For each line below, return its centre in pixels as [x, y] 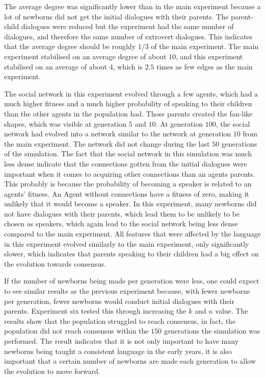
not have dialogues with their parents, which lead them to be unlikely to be [122, 213]
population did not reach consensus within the [76, 331]
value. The [232, 311]
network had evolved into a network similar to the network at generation [118, 134]
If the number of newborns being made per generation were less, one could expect [132, 281]
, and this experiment [209, 56]
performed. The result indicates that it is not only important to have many [122, 341]
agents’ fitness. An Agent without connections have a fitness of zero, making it [127, 193]
